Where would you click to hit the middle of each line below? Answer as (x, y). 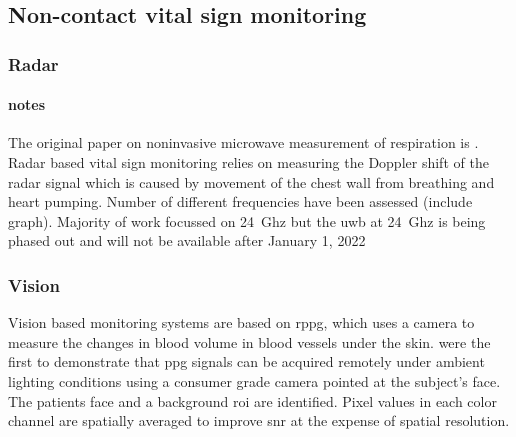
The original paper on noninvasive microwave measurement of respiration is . (243, 142)
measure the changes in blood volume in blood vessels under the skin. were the (249, 341)
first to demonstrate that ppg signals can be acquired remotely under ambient (246, 361)
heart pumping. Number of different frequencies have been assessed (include (240, 201)
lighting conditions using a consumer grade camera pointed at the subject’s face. (254, 380)
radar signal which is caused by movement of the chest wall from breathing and (251, 181)
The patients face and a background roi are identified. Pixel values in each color (252, 400)
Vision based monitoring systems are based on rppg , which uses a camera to (241, 322)
